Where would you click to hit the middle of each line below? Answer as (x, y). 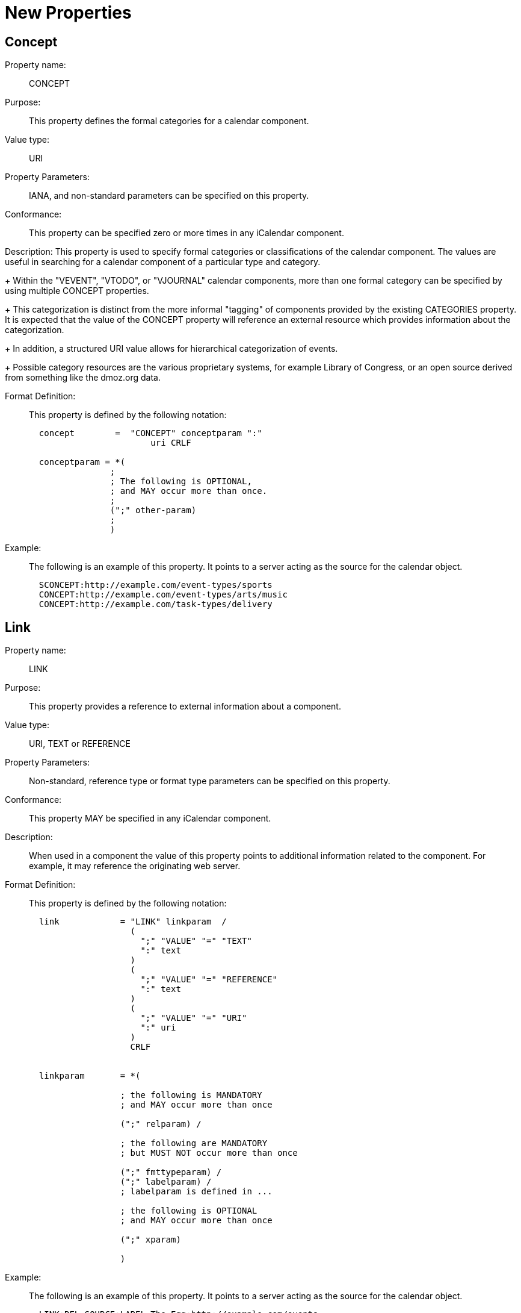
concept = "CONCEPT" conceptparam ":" (150, 433)
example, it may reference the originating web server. (135, 866)
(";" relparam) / (161, 1124)
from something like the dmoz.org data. (83, 378)
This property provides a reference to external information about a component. (185, 706)
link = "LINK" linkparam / (133, 922)
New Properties (68, 13)
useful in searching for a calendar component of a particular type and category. (163, 262)
